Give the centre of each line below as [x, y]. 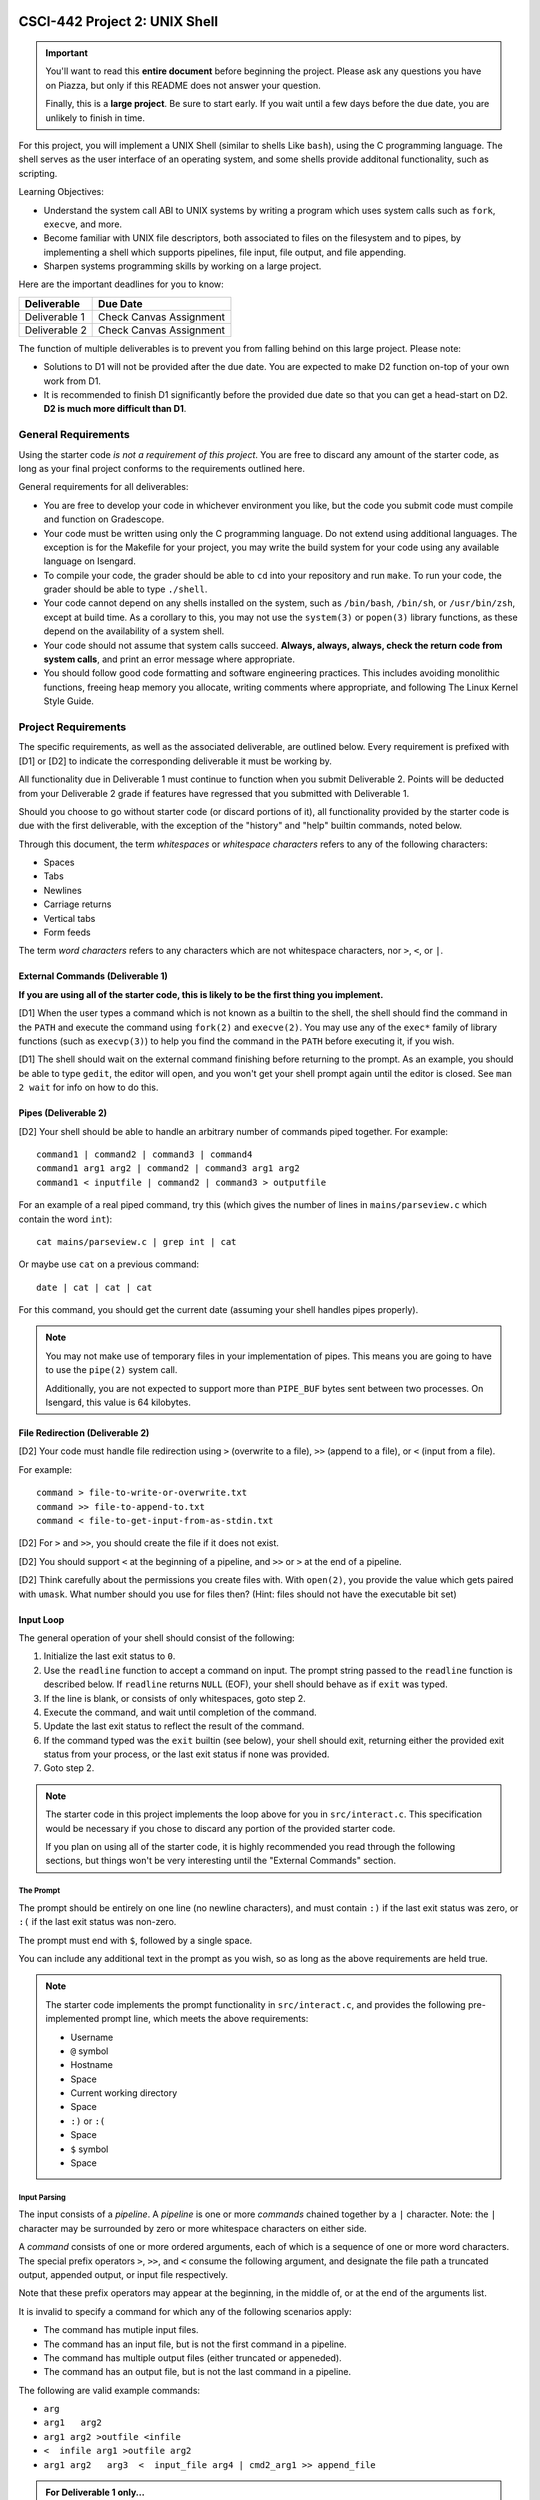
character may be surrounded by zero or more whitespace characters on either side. [192, 2228]
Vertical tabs [69, 918]
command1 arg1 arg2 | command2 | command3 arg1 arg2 [168, 1168]
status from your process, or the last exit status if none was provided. [186, 1754]
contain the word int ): [65, 1219]
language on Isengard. [90, 561]
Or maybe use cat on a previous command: [109, 1264]
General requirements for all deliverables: [103, 487]
